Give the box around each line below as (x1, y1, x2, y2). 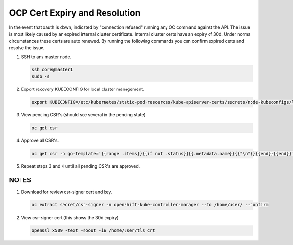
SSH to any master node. (21, 54, 72, 60)
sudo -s (31, 74, 50, 79)
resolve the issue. (9, 45, 45, 51)
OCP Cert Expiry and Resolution (9, 7, 141, 18)
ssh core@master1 (31, 67, 73, 73)
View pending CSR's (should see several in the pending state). (21, 112, 147, 118)
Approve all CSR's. (21, 137, 59, 144)
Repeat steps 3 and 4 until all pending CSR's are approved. (21, 163, 140, 169)
